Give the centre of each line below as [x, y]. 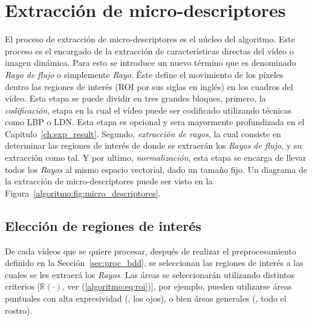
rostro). [19, 310]
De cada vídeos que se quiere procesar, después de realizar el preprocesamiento [151, 251]
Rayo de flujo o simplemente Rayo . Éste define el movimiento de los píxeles [144, 74]
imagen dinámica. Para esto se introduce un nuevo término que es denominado [151, 63]
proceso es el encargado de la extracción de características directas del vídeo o [149, 50]
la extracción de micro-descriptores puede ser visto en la [109, 181]
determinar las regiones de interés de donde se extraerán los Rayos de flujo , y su [154, 145]
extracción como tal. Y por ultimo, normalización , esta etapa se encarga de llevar [156, 157]
